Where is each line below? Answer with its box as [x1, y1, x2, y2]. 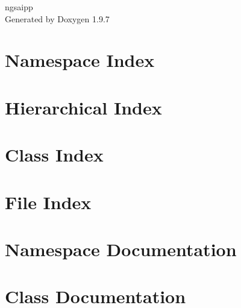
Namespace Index [5, 48, 155, 72]
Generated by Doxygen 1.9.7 [5, 12, 110, 25]
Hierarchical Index [5, 95, 162, 119]
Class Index [5, 142, 104, 167]
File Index [5, 189, 92, 214]
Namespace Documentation [5, 236, 237, 261]
